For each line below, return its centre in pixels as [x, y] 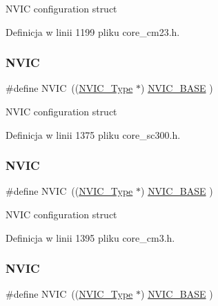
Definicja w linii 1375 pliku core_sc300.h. [93, 134]
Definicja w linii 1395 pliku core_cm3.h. [90, 237]
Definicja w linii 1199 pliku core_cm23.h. [93, 31]
